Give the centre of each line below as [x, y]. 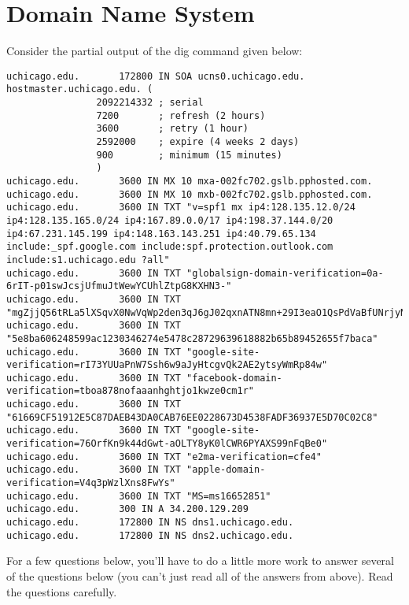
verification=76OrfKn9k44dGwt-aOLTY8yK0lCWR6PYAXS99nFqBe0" [167, 444]
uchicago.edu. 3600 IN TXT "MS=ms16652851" [139, 496]
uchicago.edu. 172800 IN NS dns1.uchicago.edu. [150, 523]
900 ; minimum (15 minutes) [189, 155]
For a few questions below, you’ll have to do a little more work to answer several [200, 560]
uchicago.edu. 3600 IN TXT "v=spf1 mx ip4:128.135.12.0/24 [181, 208]
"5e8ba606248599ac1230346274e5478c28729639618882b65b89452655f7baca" [192, 338]
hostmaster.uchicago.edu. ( [80, 89]
